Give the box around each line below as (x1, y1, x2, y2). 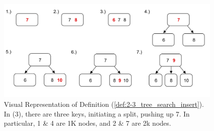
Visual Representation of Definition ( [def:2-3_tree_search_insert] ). (4, 99, 204, 109)
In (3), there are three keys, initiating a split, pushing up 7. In (4, 108, 190, 118)
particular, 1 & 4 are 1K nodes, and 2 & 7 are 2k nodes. (4, 118, 171, 128)
